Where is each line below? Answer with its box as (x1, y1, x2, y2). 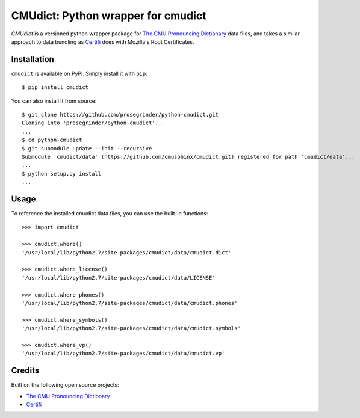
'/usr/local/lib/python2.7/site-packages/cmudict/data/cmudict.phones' (22, 300, 238, 306)
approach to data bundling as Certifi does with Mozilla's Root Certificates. (11, 38, 194, 45)
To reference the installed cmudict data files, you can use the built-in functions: (11, 210, 208, 217)
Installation (11, 54, 54, 64)
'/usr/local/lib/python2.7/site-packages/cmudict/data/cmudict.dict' (22, 249, 232, 256)
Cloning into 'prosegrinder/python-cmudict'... (22, 120, 165, 126)
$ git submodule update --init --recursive (22, 145, 152, 152)
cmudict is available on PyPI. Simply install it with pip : (11, 70, 147, 77)
